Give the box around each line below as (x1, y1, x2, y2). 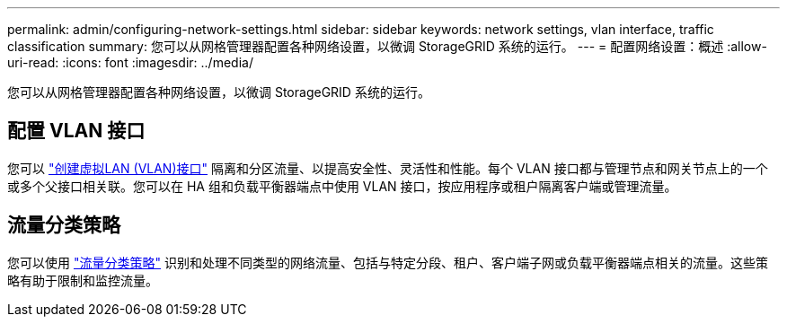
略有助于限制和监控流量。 (7, 272, 158, 288)
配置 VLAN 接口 (7, 119, 146, 143)
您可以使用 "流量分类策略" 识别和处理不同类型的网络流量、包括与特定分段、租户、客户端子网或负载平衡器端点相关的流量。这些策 (7, 254, 768, 270)
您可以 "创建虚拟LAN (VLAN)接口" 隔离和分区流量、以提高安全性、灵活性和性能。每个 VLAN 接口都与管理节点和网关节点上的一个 (7, 160, 768, 176)
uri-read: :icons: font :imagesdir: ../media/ (7, 55, 253, 70)
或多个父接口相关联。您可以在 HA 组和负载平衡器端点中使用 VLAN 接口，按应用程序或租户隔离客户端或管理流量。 (7, 178, 677, 194)
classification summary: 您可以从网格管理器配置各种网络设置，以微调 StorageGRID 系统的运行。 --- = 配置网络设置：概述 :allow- (7, 39, 767, 54)
